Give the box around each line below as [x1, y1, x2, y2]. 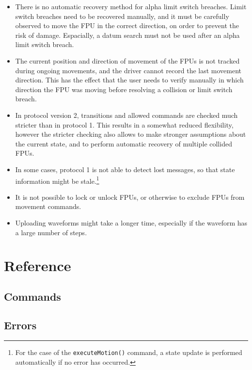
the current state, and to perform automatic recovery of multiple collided [15, 138, 232, 148]
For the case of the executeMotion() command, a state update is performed [15, 347, 242, 357]
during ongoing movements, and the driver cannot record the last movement [15, 65, 242, 75]
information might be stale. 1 [15, 174, 99, 186]
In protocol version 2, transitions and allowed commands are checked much [15, 110, 238, 120]
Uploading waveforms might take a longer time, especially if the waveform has [15, 217, 248, 227]
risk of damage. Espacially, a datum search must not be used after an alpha [15, 30, 240, 40]
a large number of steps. [15, 227, 87, 237]
